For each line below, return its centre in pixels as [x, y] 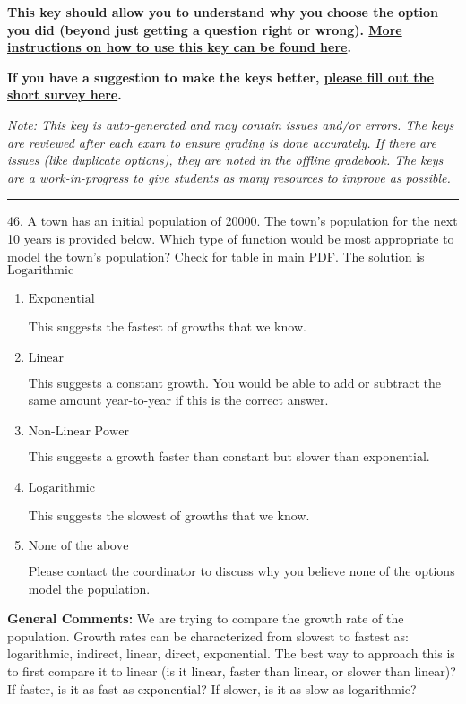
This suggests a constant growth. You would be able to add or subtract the [235, 382]
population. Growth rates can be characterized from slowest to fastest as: [208, 635]
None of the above [78, 547]
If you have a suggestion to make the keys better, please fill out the [220, 77]
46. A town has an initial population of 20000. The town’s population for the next [233, 221]
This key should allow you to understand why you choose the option [223, 12]
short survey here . [65, 94]
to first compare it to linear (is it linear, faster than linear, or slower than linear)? [232, 671]
